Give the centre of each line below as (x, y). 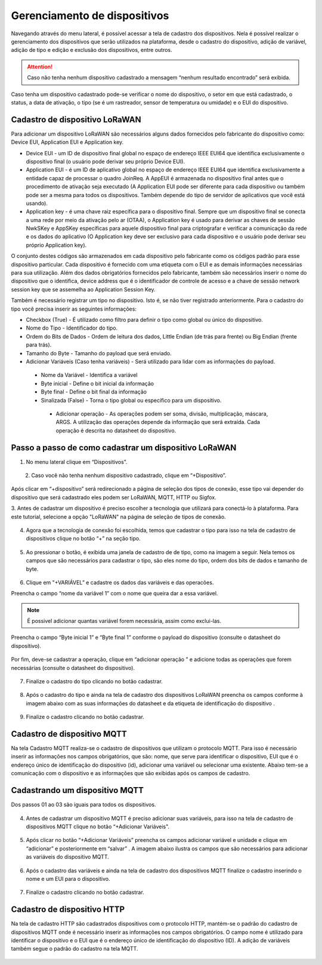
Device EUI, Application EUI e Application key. (67, 142)
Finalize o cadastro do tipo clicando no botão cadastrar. (95, 681)
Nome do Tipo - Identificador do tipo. (72, 328)
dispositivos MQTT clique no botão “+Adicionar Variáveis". (98, 826)
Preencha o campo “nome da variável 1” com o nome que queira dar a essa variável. (114, 594)
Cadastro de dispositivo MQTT (69, 734)
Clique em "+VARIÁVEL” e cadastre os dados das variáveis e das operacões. (120, 582)
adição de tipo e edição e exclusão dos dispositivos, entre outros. (92, 50)
